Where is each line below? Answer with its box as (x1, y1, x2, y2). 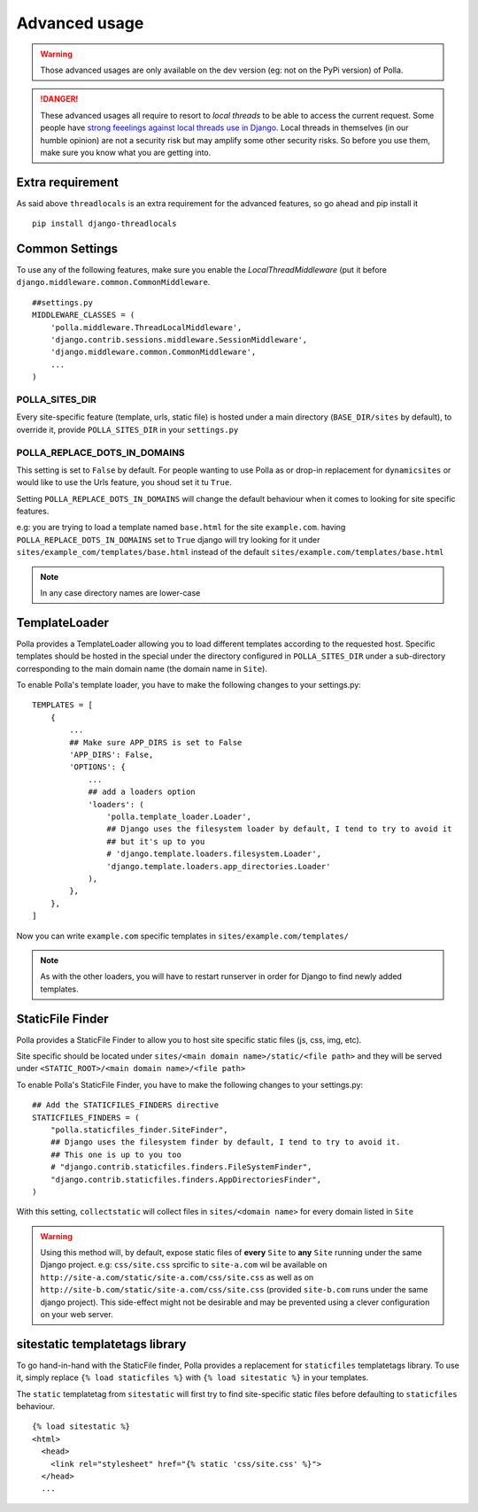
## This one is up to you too (50, 1149, 181, 1160)
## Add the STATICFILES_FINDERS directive (32, 1100, 220, 1110)
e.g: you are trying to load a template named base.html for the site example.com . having (16, 522, 346, 533)
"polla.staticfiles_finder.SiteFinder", (50, 1124, 229, 1135)
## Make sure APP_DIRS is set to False (69, 737, 243, 747)
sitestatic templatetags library (16, 1337, 187, 1352)
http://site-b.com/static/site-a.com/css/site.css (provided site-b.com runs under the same (40, 1284, 428, 1295)
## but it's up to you (106, 837, 205, 846)
